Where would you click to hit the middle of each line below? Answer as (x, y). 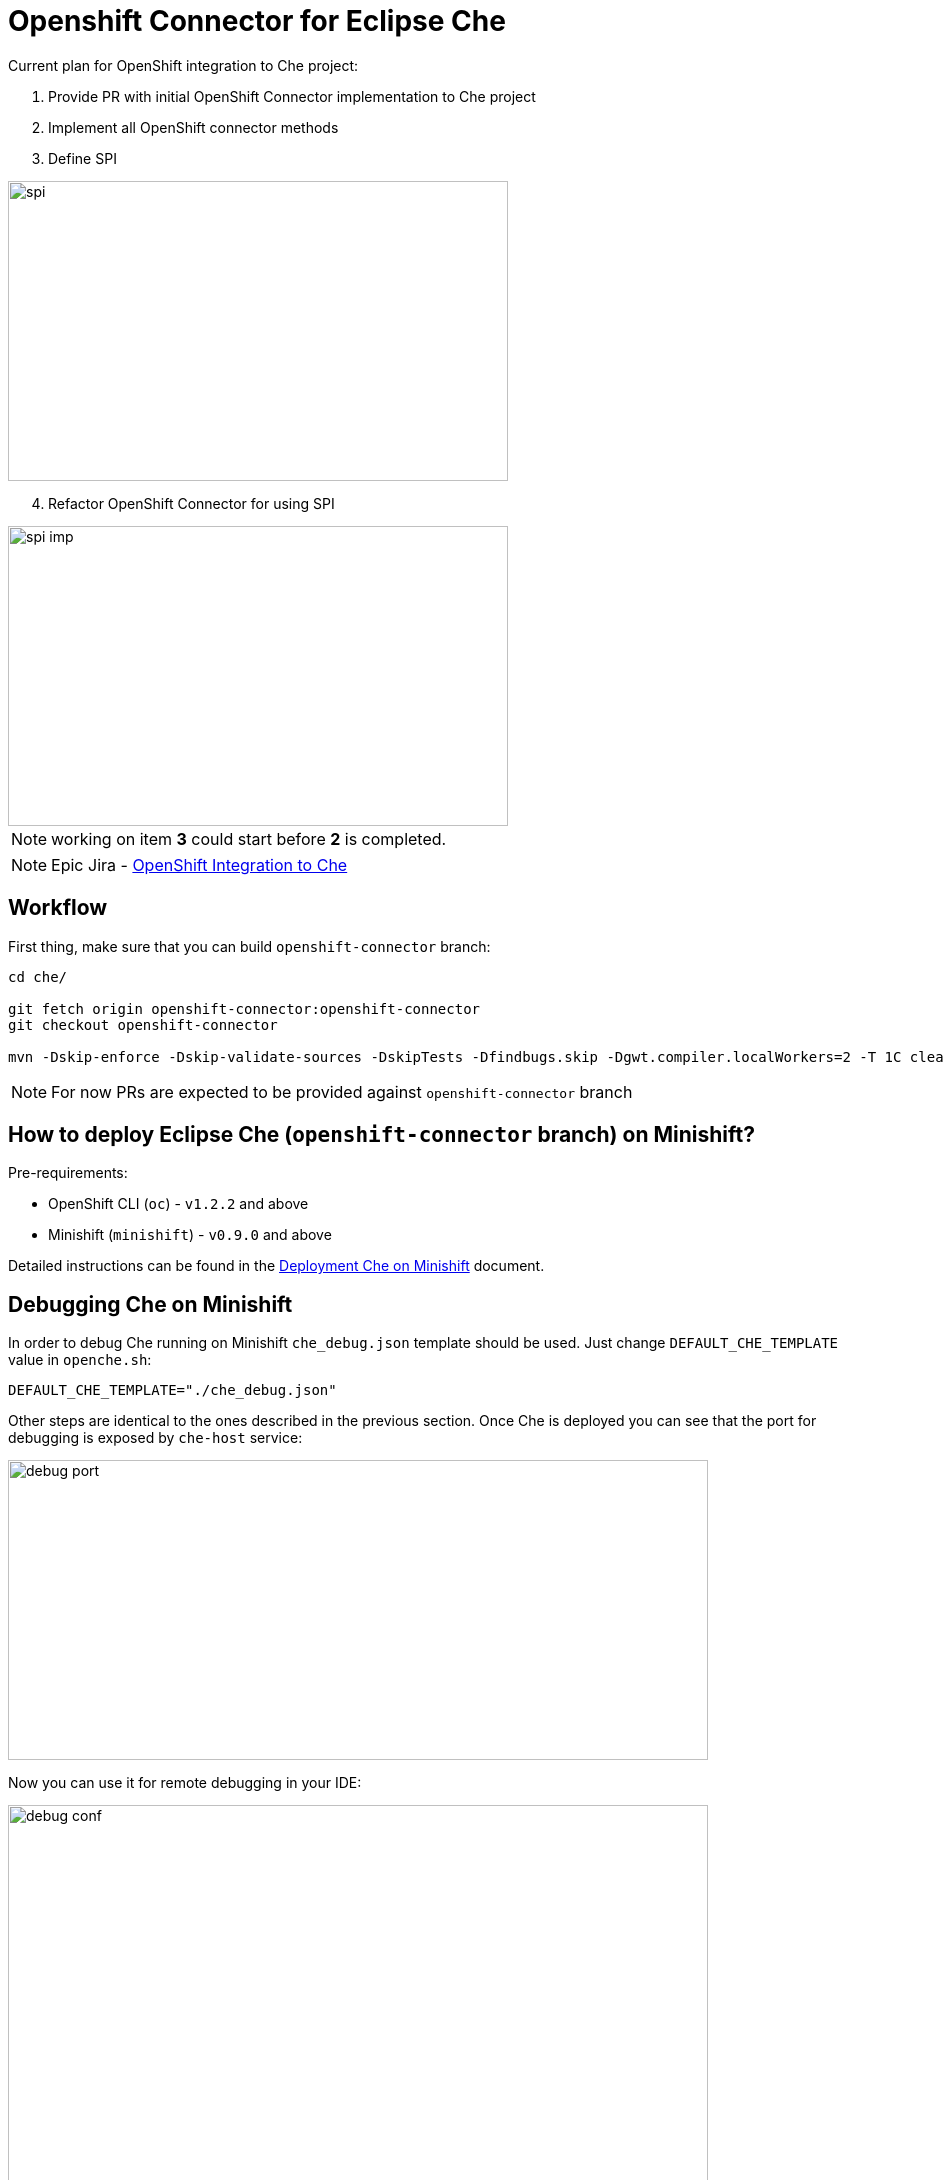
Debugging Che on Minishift (150, 1304)
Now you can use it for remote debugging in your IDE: (185, 1783)
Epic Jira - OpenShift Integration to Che (199, 864)
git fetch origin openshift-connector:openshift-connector (244, 1008)
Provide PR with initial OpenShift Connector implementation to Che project (292, 96)
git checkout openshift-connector (143, 1024)
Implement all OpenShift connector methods (193, 127)
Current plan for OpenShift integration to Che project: (183, 65)
